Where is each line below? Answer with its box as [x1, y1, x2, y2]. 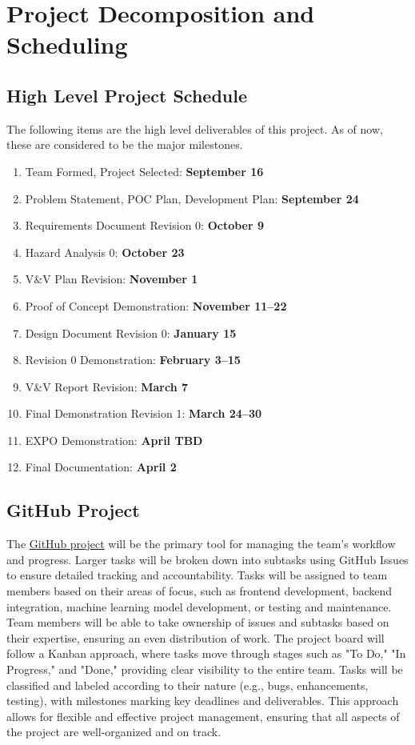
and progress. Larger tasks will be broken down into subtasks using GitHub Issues [6, 551, 409, 567]
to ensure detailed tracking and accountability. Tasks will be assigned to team [6, 567, 388, 583]
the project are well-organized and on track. [6, 723, 221, 740]
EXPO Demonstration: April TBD [25, 431, 203, 448]
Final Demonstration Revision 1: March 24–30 [25, 405, 261, 422]
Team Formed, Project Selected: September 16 [25, 162, 264, 179]
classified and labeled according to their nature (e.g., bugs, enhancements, [6, 676, 369, 693]
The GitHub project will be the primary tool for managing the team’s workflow [6, 535, 396, 552]
